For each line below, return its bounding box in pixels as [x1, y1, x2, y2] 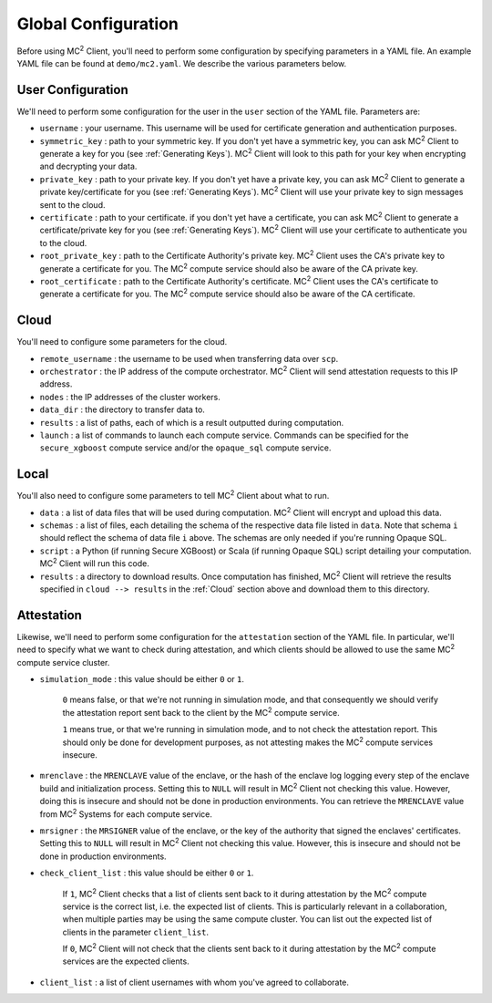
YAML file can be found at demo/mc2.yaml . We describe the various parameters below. [16, 57, 346, 68]
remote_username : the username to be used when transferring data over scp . [39, 353, 339, 364]
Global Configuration [16, 14, 179, 34]
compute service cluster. [16, 657, 110, 667]
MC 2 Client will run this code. [39, 556, 149, 569]
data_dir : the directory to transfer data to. [39, 404, 205, 415]
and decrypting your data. [39, 160, 138, 172]
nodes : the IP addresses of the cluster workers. [39, 391, 220, 402]
